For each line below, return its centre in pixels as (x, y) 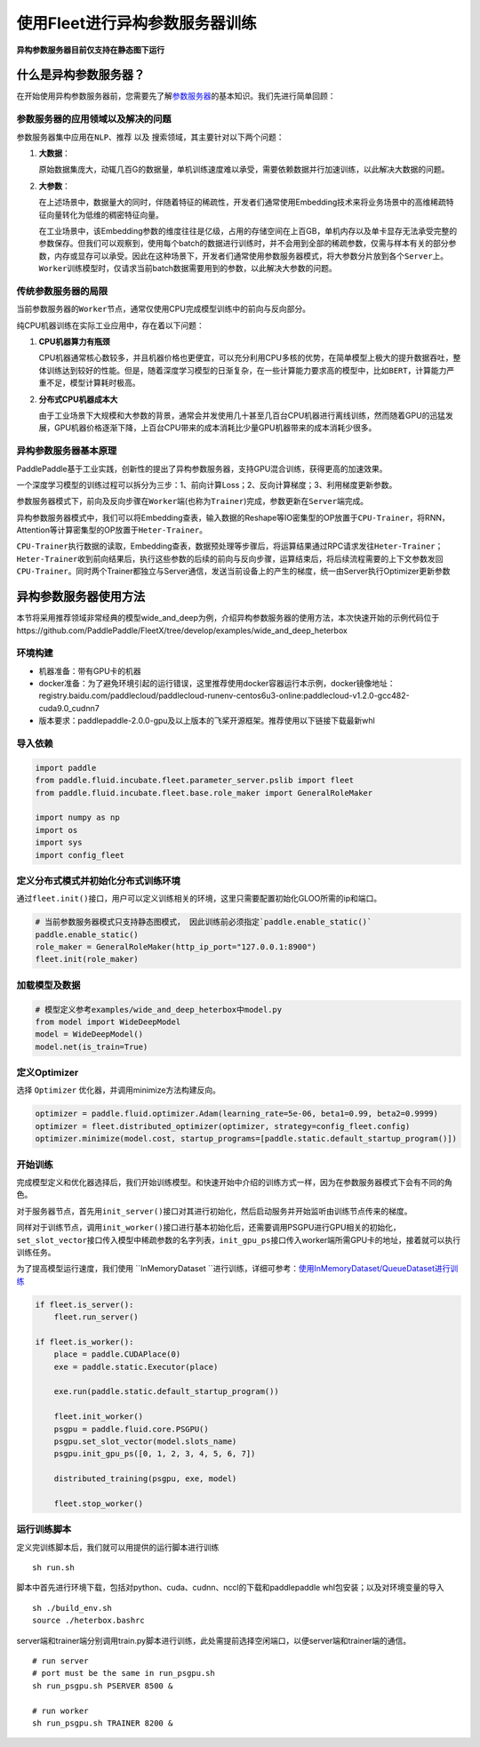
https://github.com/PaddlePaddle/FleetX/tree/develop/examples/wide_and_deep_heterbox (182, 630)
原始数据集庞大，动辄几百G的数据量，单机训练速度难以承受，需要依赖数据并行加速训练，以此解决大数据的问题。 (244, 170)
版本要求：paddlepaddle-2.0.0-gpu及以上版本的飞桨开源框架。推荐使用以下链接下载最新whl (207, 721)
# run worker (60, 1711)
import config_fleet (80, 855)
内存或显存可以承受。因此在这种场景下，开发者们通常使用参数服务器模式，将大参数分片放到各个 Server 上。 (251, 256)
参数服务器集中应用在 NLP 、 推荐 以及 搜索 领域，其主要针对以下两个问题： (150, 137)
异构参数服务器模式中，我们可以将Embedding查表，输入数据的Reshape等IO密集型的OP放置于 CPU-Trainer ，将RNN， (233, 517)
